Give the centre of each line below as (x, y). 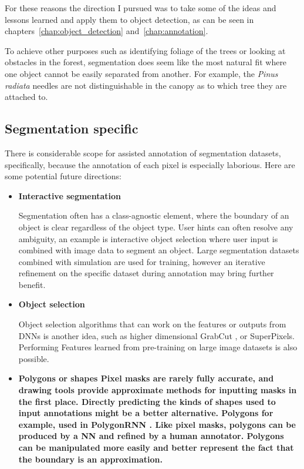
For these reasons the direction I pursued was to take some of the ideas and (141, 8)
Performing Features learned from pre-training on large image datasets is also (158, 347)
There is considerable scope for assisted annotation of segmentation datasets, (143, 153)
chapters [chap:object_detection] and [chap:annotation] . (107, 31)
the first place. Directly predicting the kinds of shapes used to (147, 401)
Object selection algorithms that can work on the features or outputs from (152, 324)
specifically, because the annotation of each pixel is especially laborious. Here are (150, 164)
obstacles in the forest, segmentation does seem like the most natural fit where (146, 62)
